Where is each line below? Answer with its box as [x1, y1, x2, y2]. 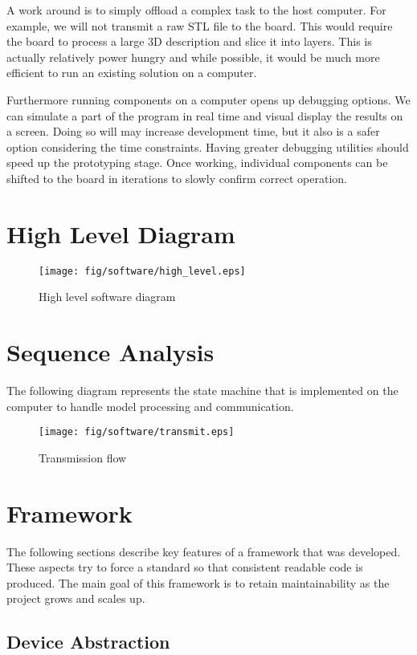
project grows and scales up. [6, 590, 145, 607]
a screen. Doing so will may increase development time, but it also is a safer [6, 123, 380, 140]
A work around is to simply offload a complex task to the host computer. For [6, 2, 386, 18]
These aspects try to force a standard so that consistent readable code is [6, 559, 363, 576]
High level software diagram [39, 288, 176, 305]
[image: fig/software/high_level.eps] [39, 265, 246, 277]
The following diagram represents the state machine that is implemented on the [6, 382, 399, 399]
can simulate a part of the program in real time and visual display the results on [6, 107, 403, 124]
